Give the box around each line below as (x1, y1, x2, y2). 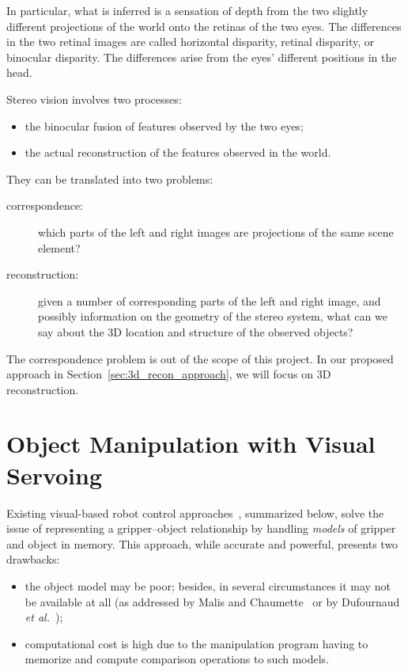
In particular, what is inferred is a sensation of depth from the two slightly (6, 2, 368, 18)
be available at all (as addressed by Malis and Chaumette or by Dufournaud (25, 593, 400, 609)
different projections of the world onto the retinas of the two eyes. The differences (6, 17, 402, 34)
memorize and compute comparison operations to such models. (25, 651, 330, 667)
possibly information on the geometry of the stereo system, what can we (38, 308, 387, 325)
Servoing (6, 458, 103, 491)
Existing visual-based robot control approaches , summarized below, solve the (6, 504, 384, 521)
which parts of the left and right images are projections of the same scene (38, 223, 394, 240)
